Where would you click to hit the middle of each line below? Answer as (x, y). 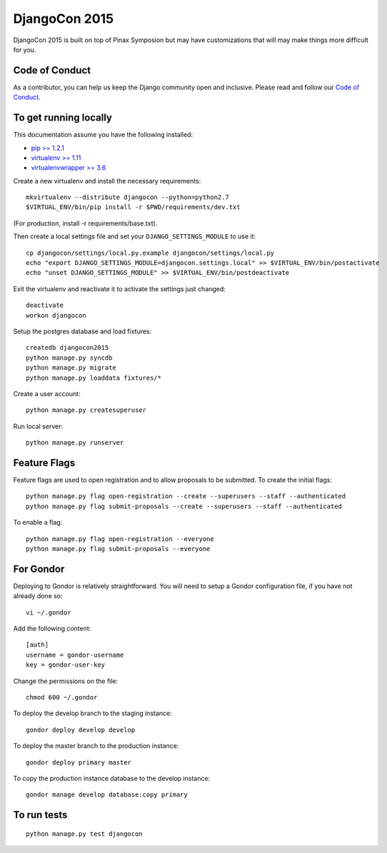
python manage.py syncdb (69, 358)
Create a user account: (47, 393)
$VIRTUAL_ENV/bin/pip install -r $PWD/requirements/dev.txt (133, 207)
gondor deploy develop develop (81, 730)
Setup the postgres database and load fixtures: (82, 331)
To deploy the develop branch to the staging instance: (92, 713)
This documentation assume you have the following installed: (103, 135)
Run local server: (38, 426)
